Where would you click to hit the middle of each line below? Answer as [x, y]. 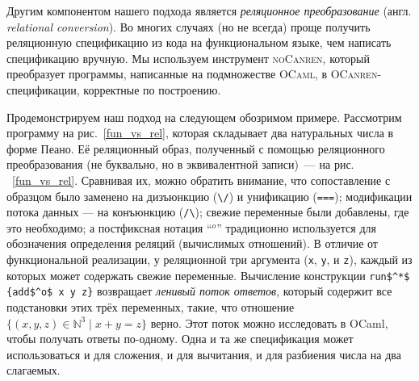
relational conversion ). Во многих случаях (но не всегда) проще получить [189, 26]
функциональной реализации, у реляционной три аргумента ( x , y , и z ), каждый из [209, 260]
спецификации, [43, 89]
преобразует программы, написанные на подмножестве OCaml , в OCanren [192, 74]
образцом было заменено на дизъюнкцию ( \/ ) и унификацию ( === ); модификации [209, 196]
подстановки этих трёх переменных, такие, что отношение [151, 307]
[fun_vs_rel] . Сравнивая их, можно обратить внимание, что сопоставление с [201, 180]
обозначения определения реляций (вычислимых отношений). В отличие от [192, 243]
